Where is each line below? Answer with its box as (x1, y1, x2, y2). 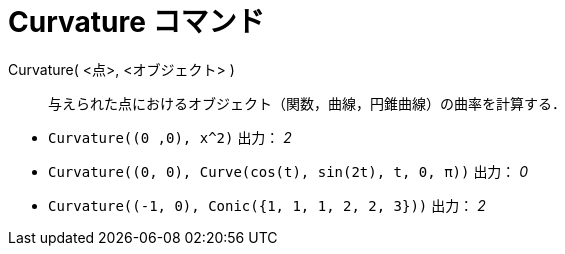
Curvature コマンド (8, 5, 265, 39)
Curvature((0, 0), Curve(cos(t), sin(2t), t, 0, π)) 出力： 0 (48, 162, 529, 180)
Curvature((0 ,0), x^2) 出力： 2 (48, 128, 292, 146)
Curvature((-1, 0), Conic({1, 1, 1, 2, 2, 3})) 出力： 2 (48, 196, 486, 214)
